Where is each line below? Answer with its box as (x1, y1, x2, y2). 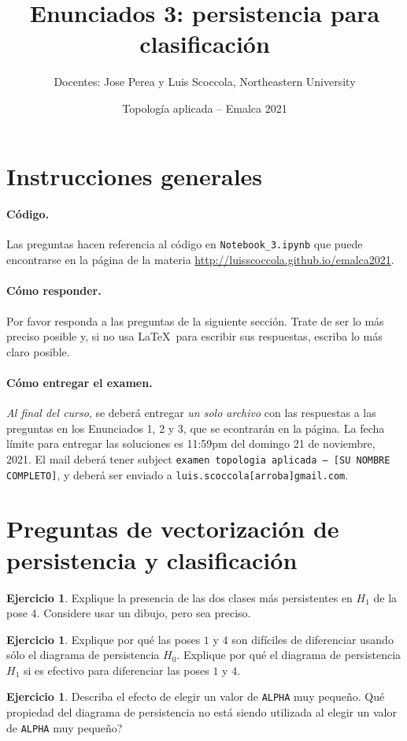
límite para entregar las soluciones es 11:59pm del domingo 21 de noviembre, (6, 435, 376, 452)
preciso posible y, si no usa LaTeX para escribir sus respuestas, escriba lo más (6, 328, 383, 344)
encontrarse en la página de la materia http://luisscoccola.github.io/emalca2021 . (6, 251, 394, 268)
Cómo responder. (6, 282, 102, 299)
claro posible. (6, 343, 70, 359)
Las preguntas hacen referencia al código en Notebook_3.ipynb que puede (6, 236, 363, 252)
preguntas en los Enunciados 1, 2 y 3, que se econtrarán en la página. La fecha (6, 419, 385, 436)
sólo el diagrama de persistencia (6, 646, 160, 663)
